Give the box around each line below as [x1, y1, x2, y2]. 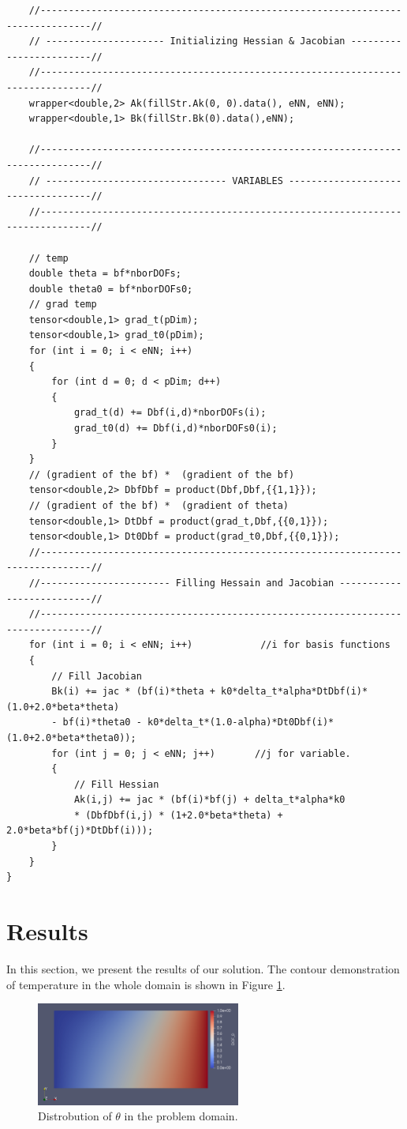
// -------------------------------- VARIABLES [28, 175, 283, 186]
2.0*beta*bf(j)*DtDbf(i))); [6, 825, 154, 837]
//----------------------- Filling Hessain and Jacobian [28, 577, 334, 589]
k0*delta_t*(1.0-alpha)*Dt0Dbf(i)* [147, 717, 334, 728]
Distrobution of [38, 1108, 112, 1124]
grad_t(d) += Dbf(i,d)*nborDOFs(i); [73, 407, 267, 419]
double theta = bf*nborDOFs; [28, 268, 181, 280]
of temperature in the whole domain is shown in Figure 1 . [6, 976, 286, 992]
